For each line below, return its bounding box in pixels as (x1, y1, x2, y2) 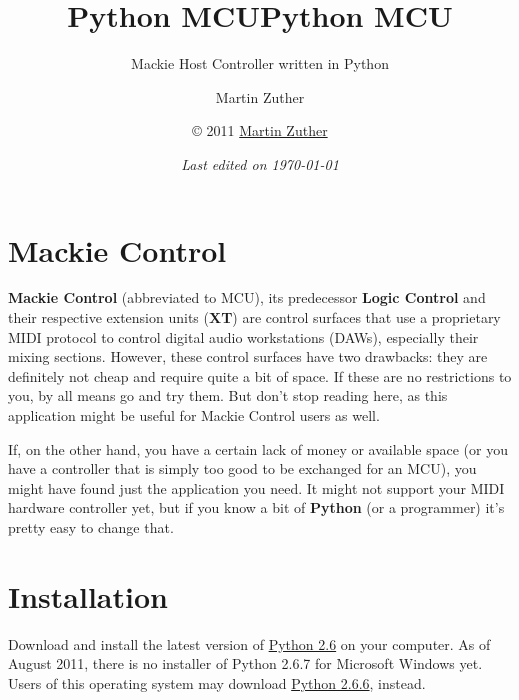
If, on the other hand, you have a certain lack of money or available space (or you (8, 438, 508, 459)
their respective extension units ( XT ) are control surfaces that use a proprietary (8, 307, 501, 328)
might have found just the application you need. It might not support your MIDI (8, 477, 505, 498)
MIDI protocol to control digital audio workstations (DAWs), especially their (8, 326, 479, 347)
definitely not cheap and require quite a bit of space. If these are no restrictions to (8, 365, 512, 386)
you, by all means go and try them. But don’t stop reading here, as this (8, 385, 448, 406)
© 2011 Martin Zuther (192, 120, 328, 141)
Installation (8, 575, 168, 616)
